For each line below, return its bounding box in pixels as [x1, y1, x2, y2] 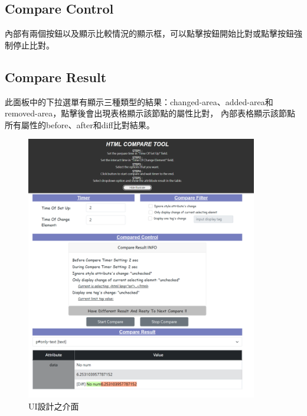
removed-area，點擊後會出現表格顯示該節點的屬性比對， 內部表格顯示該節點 [5, 107, 295, 119]
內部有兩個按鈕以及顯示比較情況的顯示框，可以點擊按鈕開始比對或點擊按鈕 [5, 27, 294, 40]
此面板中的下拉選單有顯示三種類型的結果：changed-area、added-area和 [5, 95, 273, 108]
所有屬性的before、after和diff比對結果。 [5, 118, 155, 131]
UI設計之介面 [28, 400, 79, 412]
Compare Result [5, 67, 107, 86]
